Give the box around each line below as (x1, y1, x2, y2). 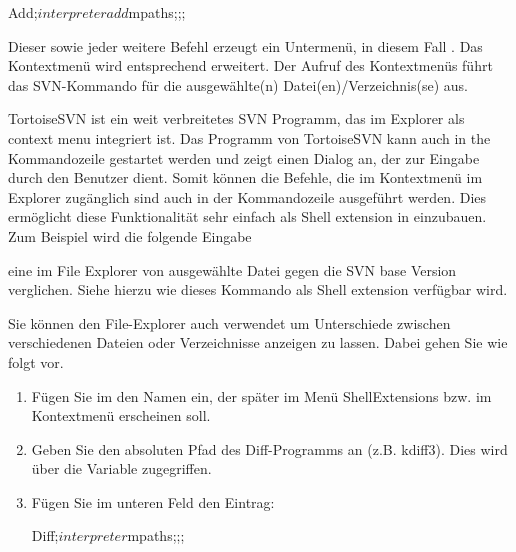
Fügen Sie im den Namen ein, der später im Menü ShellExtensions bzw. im (31, 385, 492, 406)
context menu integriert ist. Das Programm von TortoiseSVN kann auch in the (8, 127, 491, 148)
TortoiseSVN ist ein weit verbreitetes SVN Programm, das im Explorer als (8, 108, 465, 129)
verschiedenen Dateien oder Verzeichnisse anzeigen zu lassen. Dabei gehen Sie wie (8, 332, 508, 353)
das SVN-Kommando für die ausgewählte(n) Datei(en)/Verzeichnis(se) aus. (8, 74, 468, 95)
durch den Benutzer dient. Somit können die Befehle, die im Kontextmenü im (8, 167, 483, 188)
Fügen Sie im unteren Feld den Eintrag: (31, 491, 275, 512)
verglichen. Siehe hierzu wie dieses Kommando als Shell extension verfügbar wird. (8, 279, 508, 300)
